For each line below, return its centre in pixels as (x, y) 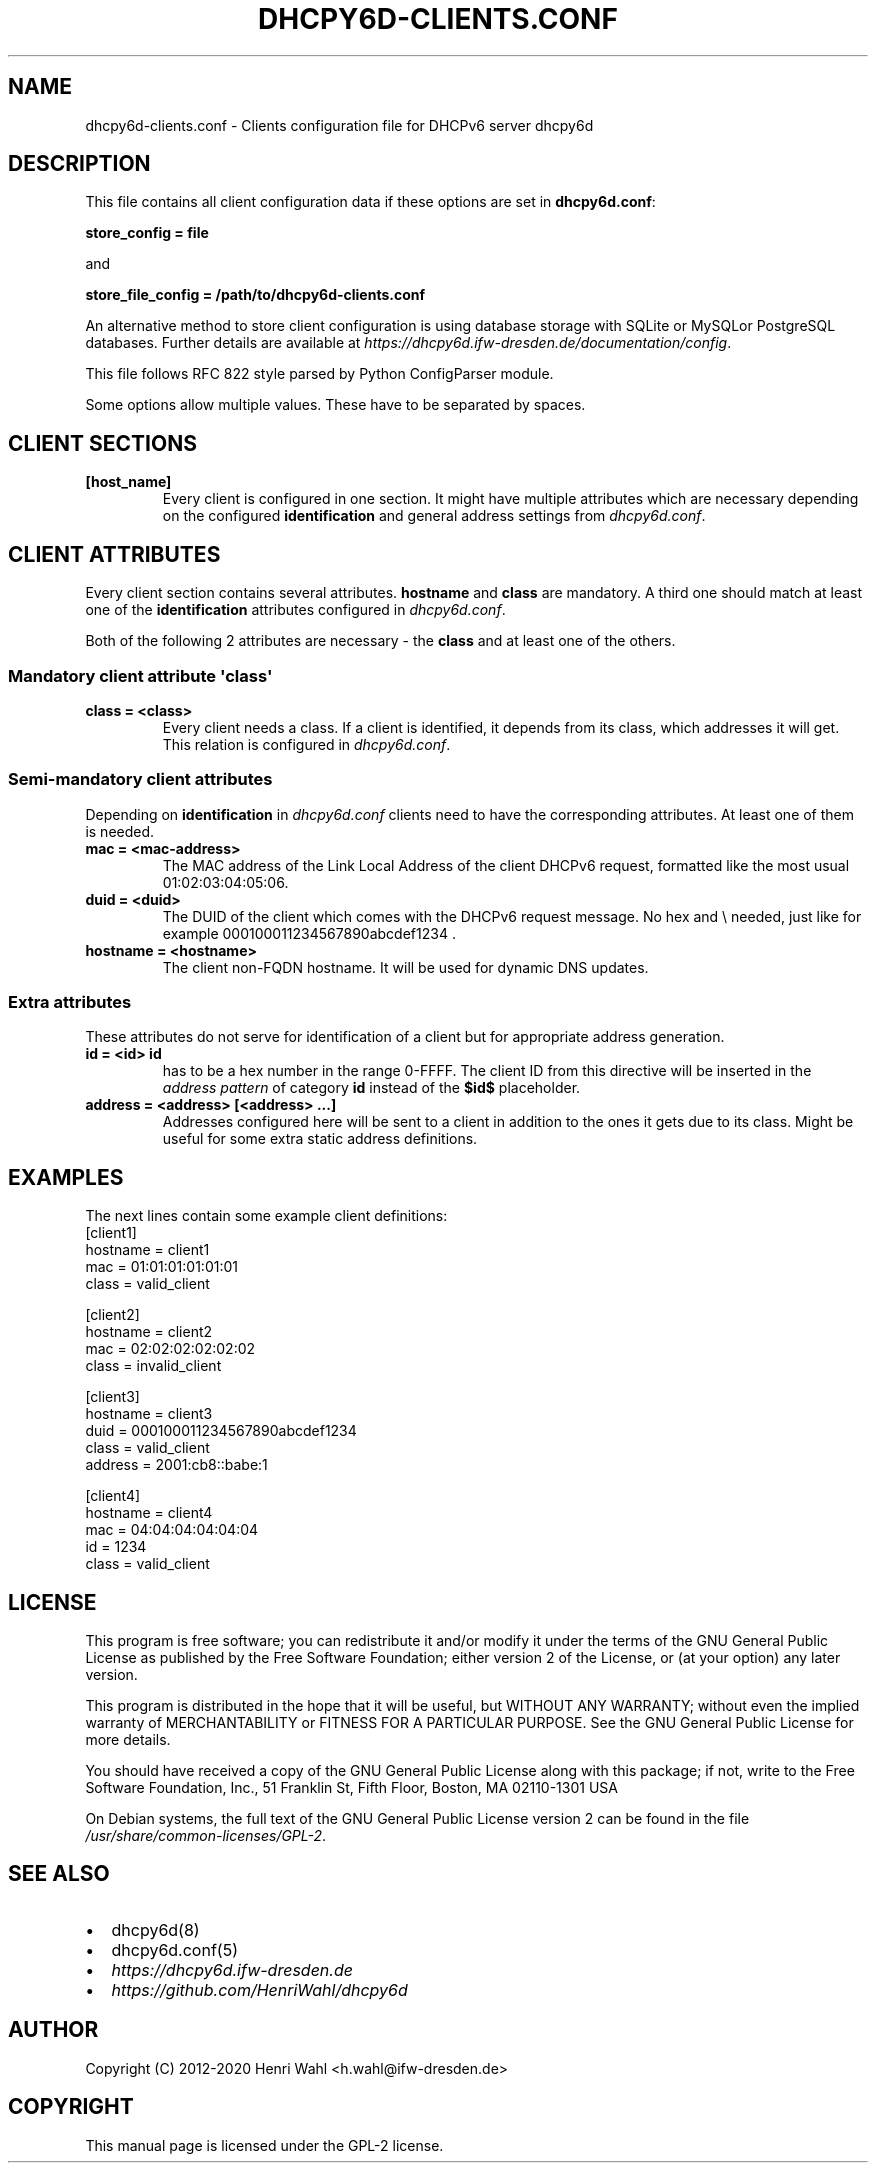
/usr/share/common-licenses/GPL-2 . (206, 1836)
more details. (128, 1740)
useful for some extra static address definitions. (320, 1139)
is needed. (120, 831)
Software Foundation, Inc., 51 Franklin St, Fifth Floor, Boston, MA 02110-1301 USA (351, 1788)
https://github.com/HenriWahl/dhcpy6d (259, 1989)
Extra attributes (70, 1002)
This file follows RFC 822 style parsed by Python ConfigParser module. (319, 374)
